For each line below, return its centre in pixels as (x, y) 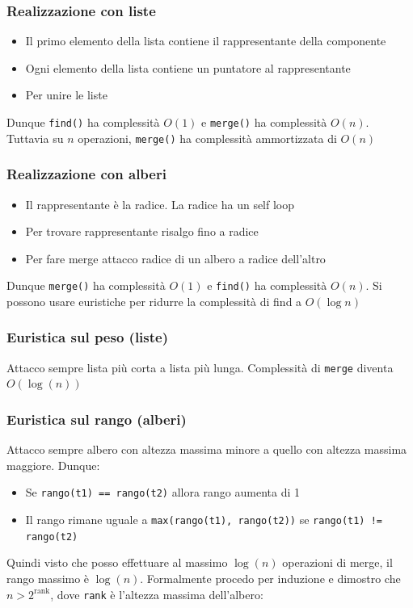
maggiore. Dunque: (53, 465)
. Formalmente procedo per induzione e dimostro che (270, 578)
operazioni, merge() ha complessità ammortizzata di (207, 138)
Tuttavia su (35, 138)
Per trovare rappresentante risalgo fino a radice (142, 231)
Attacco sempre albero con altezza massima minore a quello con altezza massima (207, 449)
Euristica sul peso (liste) (88, 337)
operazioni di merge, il (337, 562)
